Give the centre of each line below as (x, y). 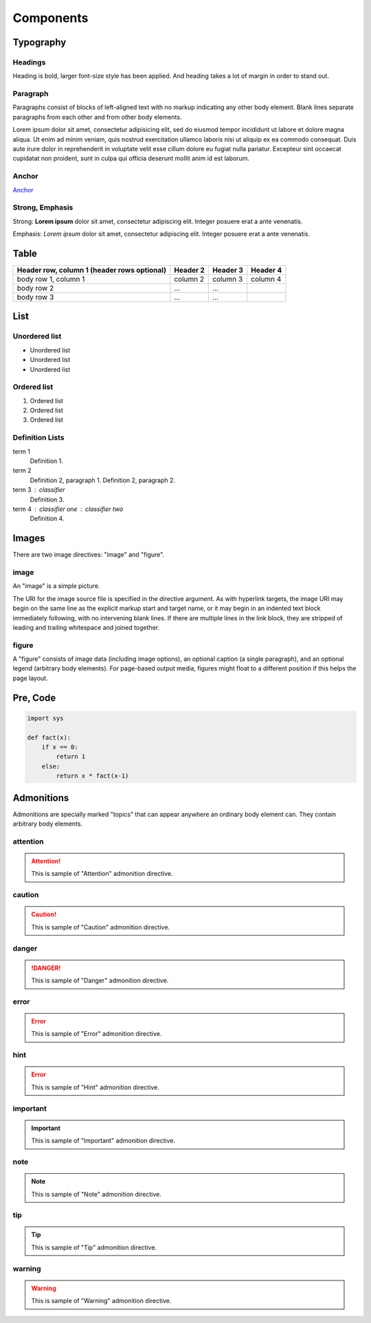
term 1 (21, 451)
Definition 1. (46, 461)
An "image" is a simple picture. (56, 586)
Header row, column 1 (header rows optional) (91, 270)
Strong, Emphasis (43, 207)
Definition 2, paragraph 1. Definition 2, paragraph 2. (102, 480)
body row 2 (35, 288)
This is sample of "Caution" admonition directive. (101, 927)
